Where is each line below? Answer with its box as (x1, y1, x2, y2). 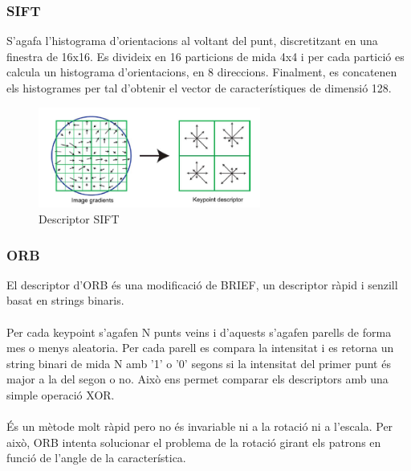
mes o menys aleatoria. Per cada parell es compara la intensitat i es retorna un (6, 339, 394, 356)
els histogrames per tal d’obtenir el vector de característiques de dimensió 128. (6, 80, 392, 96)
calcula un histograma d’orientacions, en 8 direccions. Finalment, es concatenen (6, 63, 397, 80)
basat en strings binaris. (6, 292, 124, 309)
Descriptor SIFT (39, 211, 120, 227)
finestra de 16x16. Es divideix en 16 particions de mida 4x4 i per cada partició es (6, 47, 405, 64)
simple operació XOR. (6, 387, 115, 403)
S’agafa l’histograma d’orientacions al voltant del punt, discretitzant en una (6, 32, 378, 49)
